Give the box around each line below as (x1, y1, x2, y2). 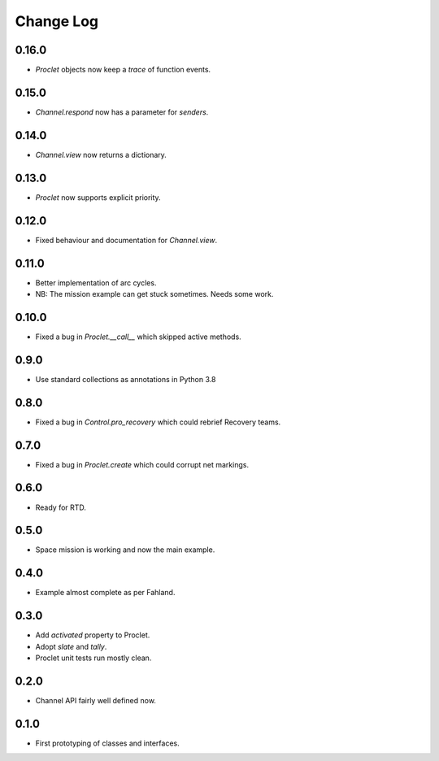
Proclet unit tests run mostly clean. (35, 653, 152, 663)
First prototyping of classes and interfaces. (35, 738, 180, 748)
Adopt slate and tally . (35, 641, 107, 651)
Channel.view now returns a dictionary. (35, 150, 167, 159)
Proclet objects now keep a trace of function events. (35, 65, 211, 75)
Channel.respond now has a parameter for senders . (35, 107, 209, 117)
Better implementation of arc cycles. (35, 277, 157, 288)
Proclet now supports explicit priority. (35, 192, 162, 202)
